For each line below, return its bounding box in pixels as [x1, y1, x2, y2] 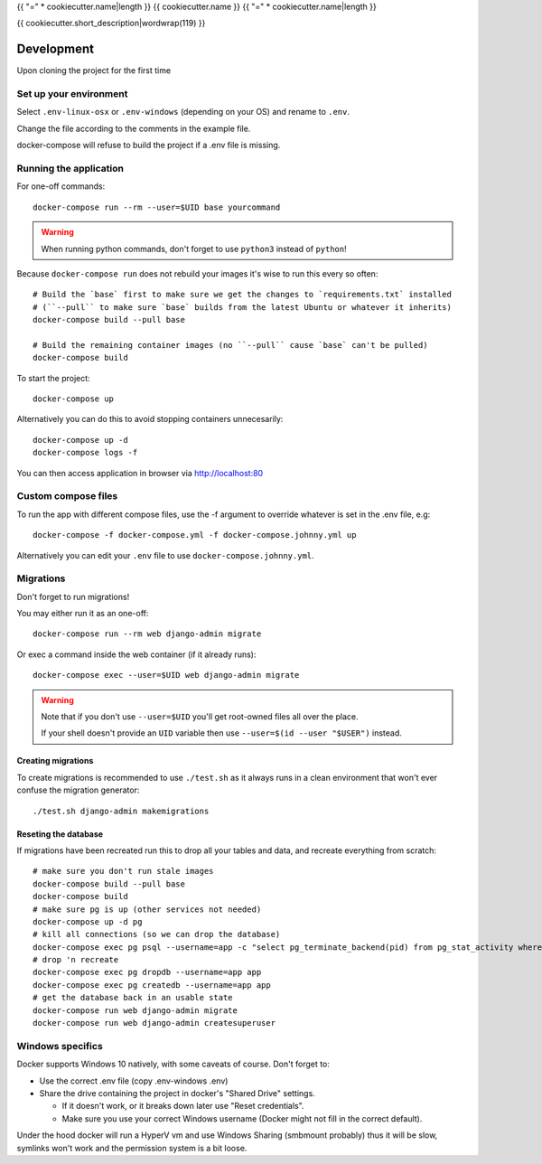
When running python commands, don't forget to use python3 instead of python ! [41, 243, 347, 254]
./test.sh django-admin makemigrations [33, 805, 210, 816]
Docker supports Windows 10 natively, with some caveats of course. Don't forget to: [16, 1058, 330, 1070]
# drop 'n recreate [33, 954, 119, 965]
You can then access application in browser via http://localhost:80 [16, 467, 264, 478]
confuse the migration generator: [16, 784, 140, 795]
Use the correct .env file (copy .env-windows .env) [39, 1075, 229, 1086]
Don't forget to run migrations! [16, 591, 130, 602]
